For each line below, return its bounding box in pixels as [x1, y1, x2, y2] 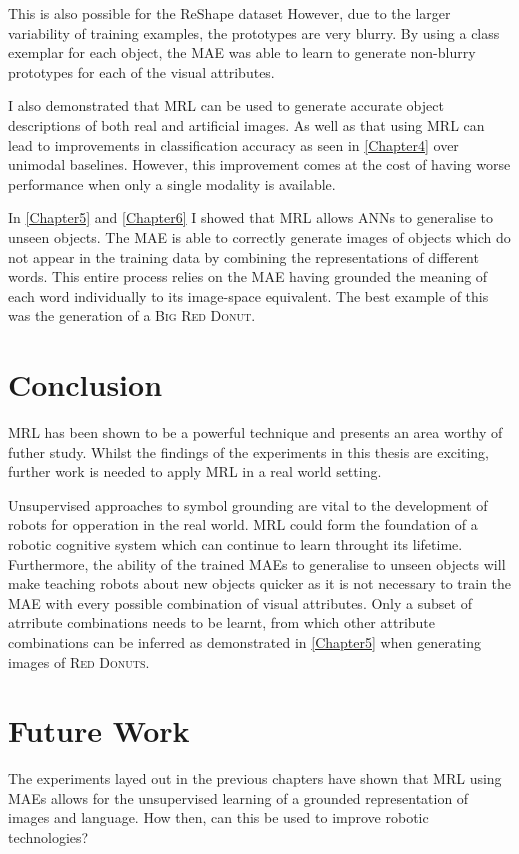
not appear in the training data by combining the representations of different [8, 246, 479, 267]
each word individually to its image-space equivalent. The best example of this [8, 285, 489, 306]
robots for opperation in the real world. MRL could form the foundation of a [8, 514, 478, 535]
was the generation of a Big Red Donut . [8, 305, 256, 326]
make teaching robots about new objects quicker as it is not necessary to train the [8, 573, 512, 594]
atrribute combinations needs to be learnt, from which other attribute [8, 612, 436, 633]
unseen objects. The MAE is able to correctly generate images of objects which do [8, 226, 511, 247]
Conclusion [8, 364, 163, 405]
